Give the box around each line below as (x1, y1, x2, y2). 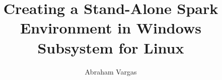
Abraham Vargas (85, 66, 137, 76)
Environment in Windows (20, 17, 201, 38)
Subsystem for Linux (37, 37, 184, 57)
